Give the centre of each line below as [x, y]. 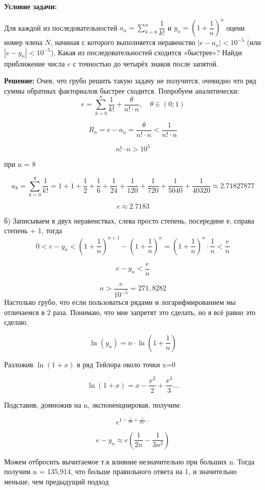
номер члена [23, 42]
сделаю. [16, 322]
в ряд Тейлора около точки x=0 [126, 364]
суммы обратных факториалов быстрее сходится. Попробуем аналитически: [122, 90]
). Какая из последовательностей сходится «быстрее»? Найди [146, 52]
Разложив [19, 364]
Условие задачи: [31, 6]
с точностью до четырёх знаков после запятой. [146, 63]
